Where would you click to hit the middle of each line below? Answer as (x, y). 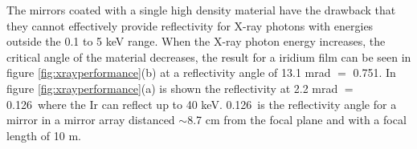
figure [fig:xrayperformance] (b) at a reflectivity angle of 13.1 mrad (169, 72)
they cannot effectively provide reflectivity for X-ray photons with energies (190, 25)
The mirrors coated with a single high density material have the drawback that (201, 10)
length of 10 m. (44, 135)
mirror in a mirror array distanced (91, 120)
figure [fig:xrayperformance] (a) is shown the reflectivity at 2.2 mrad (172, 88)
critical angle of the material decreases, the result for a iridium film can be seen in (209, 56)
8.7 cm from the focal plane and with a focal (297, 120)
